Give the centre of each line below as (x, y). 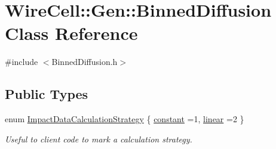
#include (22, 62)
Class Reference (71, 33)
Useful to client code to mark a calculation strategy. (99, 139)
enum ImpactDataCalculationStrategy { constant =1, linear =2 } (125, 119)
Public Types (47, 94)
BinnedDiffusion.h (85, 62)
